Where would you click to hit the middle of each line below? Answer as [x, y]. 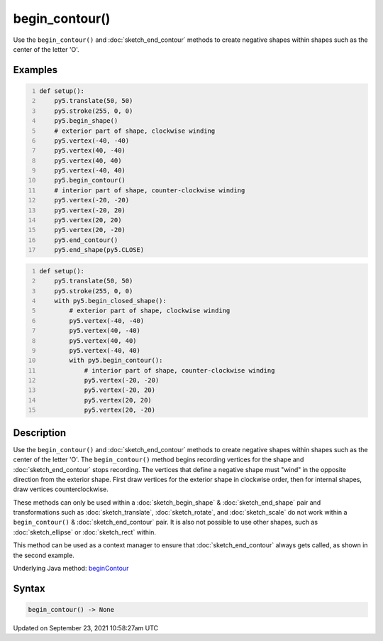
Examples [35, 70]
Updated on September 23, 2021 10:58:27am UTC [86, 628]
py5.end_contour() [86, 240]
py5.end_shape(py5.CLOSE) [99, 250]
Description [40, 433]
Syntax [29, 588]
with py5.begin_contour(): [116, 361]
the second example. [44, 555]
